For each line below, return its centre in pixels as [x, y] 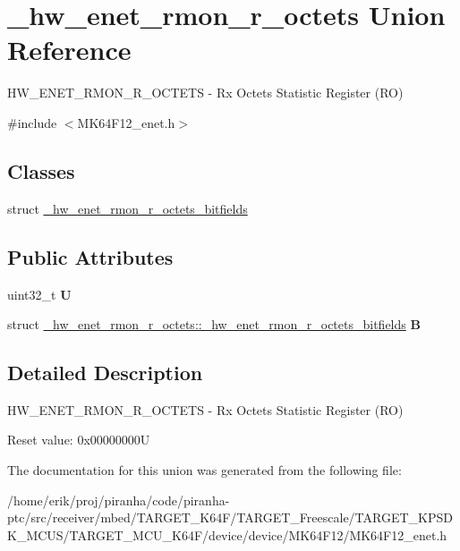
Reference [69, 50]
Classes [41, 170]
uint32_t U [39, 294]
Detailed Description [105, 373]
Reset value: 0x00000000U [79, 440]
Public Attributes [90, 256]
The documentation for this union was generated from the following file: [204, 470]
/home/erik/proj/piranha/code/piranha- [119, 500]
